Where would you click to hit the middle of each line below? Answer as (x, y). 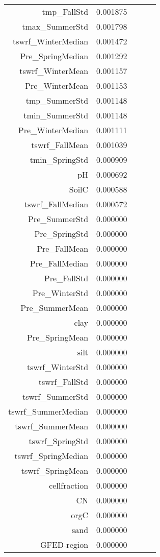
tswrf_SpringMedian (51, 456)
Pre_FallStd (66, 278)
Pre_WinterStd (60, 293)
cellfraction (69, 485)
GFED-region (64, 544)
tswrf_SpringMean (55, 470)
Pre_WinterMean (57, 86)
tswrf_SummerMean (52, 426)
